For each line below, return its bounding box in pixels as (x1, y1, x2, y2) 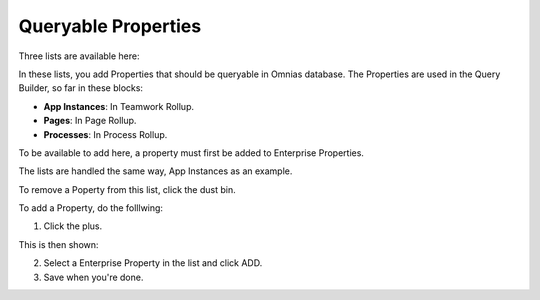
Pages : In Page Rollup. (43, 115, 137, 127)
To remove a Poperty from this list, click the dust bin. (18, 183, 236, 195)
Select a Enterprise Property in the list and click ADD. (43, 257, 263, 269)
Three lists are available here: (18, 50, 140, 62)
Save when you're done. (43, 271, 144, 283)
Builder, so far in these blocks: (18, 82, 144, 94)
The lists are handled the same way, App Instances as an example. (18, 165, 293, 177)
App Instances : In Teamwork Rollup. (43, 100, 195, 112)
